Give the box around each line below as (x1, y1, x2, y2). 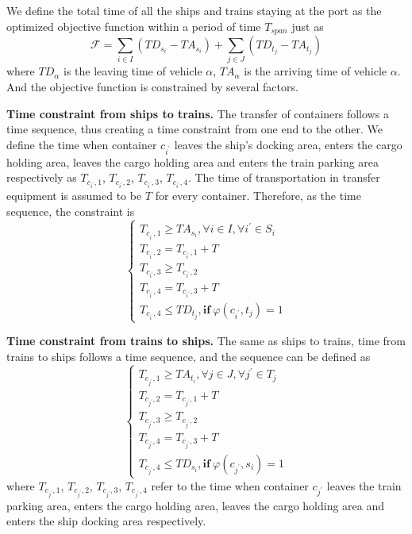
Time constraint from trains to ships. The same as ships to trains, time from (6, 332, 406, 349)
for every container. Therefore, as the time (155, 187, 361, 204)
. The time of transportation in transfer (187, 169, 380, 186)
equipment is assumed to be (6, 187, 142, 204)
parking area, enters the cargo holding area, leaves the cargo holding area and (6, 497, 385, 513)
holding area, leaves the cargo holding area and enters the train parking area (6, 153, 379, 170)
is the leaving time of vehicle (63, 63, 202, 79)
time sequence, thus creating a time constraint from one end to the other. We (6, 121, 383, 137)
